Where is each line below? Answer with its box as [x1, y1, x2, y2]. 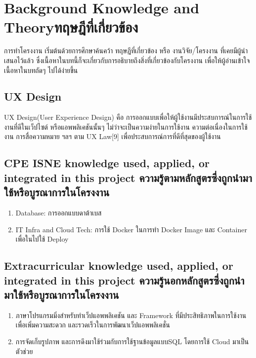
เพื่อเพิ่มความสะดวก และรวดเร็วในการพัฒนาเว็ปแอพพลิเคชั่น [15, 320, 170, 330]
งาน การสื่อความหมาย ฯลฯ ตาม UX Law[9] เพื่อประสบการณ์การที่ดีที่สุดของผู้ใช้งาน [4, 131, 221, 142]
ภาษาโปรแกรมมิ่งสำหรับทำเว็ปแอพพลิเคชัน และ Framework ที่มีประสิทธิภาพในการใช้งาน [15, 310, 247, 320]
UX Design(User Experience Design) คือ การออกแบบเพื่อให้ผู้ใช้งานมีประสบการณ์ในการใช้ [4, 112, 252, 122]
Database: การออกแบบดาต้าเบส [15, 208, 102, 218]
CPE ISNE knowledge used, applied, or [4, 155, 210, 171]
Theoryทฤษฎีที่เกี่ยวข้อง [4, 17, 138, 37]
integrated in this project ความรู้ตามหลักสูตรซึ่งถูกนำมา [4, 170, 252, 185]
